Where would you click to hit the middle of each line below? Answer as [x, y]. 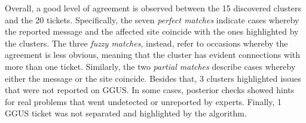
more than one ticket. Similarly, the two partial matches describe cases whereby [150, 66]
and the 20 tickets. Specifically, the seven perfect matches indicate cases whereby [152, 19]
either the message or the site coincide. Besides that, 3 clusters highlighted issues [153, 78]
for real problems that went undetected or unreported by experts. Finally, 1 [143, 101]
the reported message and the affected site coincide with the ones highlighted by [152, 31]
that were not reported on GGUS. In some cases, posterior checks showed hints [150, 90]
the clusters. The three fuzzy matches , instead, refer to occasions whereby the [146, 43]
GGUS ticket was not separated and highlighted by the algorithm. [126, 113]
